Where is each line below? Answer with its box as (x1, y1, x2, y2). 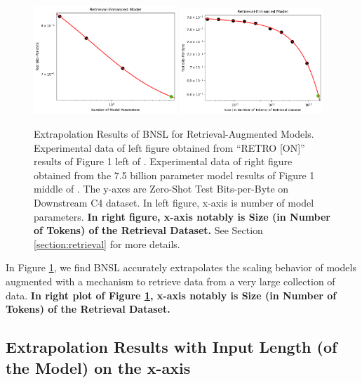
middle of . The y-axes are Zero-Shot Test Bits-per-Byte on (34, 181, 289, 196)
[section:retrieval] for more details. (34, 236, 180, 251)
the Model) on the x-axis (6, 356, 191, 378)
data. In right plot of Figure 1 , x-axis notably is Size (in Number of (6, 287, 337, 302)
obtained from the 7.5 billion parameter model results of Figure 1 (34, 167, 315, 182)
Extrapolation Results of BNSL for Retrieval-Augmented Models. (34, 126, 314, 141)
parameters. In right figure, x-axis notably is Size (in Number (34, 209, 330, 223)
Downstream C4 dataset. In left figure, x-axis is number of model (34, 195, 314, 210)
